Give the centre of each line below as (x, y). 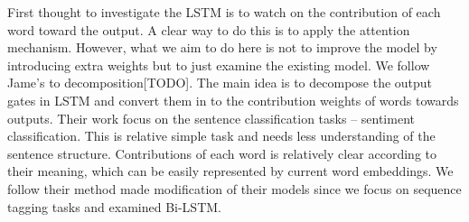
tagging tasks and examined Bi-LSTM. (114, 206)
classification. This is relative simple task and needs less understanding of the (221, 136)
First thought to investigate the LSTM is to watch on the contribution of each (224, 12)
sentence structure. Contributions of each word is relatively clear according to (222, 153)
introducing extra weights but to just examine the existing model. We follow (219, 65)
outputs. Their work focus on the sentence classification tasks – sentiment (211, 118)
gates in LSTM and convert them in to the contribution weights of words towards (233, 100)
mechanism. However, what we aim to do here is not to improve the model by (222, 47)
